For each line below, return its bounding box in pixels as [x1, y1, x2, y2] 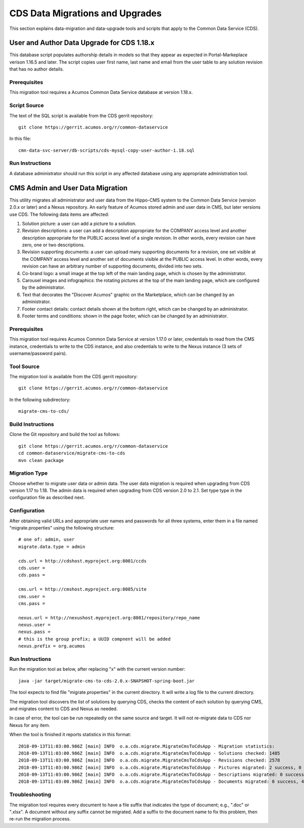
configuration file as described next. [9, 494, 85, 501]
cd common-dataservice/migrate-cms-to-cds [18, 450, 126, 456]
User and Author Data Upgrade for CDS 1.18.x [9, 39, 155, 47]
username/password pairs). [9, 350, 67, 356]
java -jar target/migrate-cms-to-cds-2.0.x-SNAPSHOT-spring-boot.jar [18, 678, 195, 684]
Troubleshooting [9, 791, 52, 798]
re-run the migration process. [9, 816, 71, 822]
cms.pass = [18, 601, 46, 606]
